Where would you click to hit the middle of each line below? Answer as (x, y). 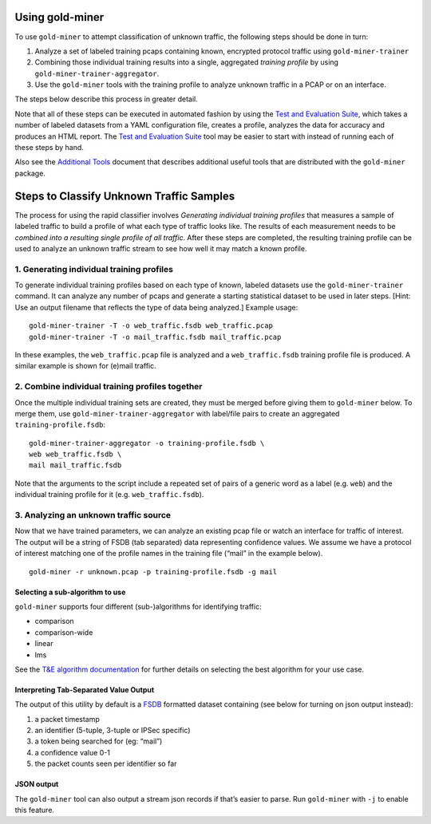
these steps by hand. (49, 148)
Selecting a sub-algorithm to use (70, 592)
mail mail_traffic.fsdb (75, 465)
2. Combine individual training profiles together (109, 387)
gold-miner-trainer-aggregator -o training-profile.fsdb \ (147, 443)
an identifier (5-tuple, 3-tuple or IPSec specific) (113, 731)
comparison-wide (64, 632)
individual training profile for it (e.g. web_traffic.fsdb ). (109, 495)
